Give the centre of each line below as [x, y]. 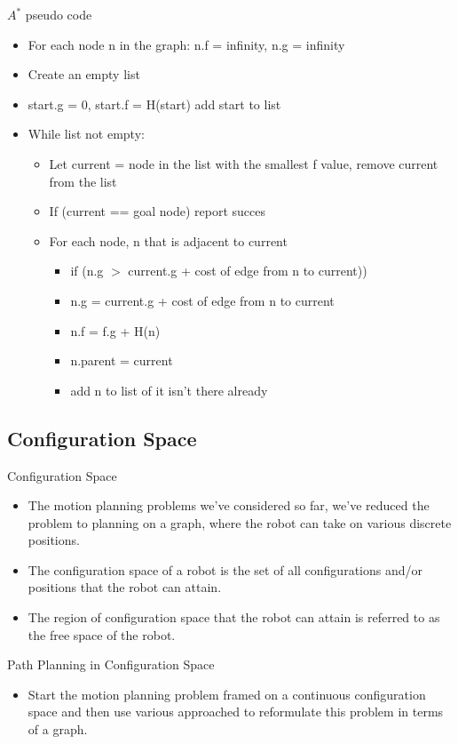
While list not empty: [86, 134]
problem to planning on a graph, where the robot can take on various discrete [240, 522]
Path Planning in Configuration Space [111, 664]
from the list [83, 181]
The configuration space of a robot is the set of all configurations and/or [225, 569]
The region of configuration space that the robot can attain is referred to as [234, 617]
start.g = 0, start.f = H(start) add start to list [154, 104]
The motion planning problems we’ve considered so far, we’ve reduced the [229, 505]
